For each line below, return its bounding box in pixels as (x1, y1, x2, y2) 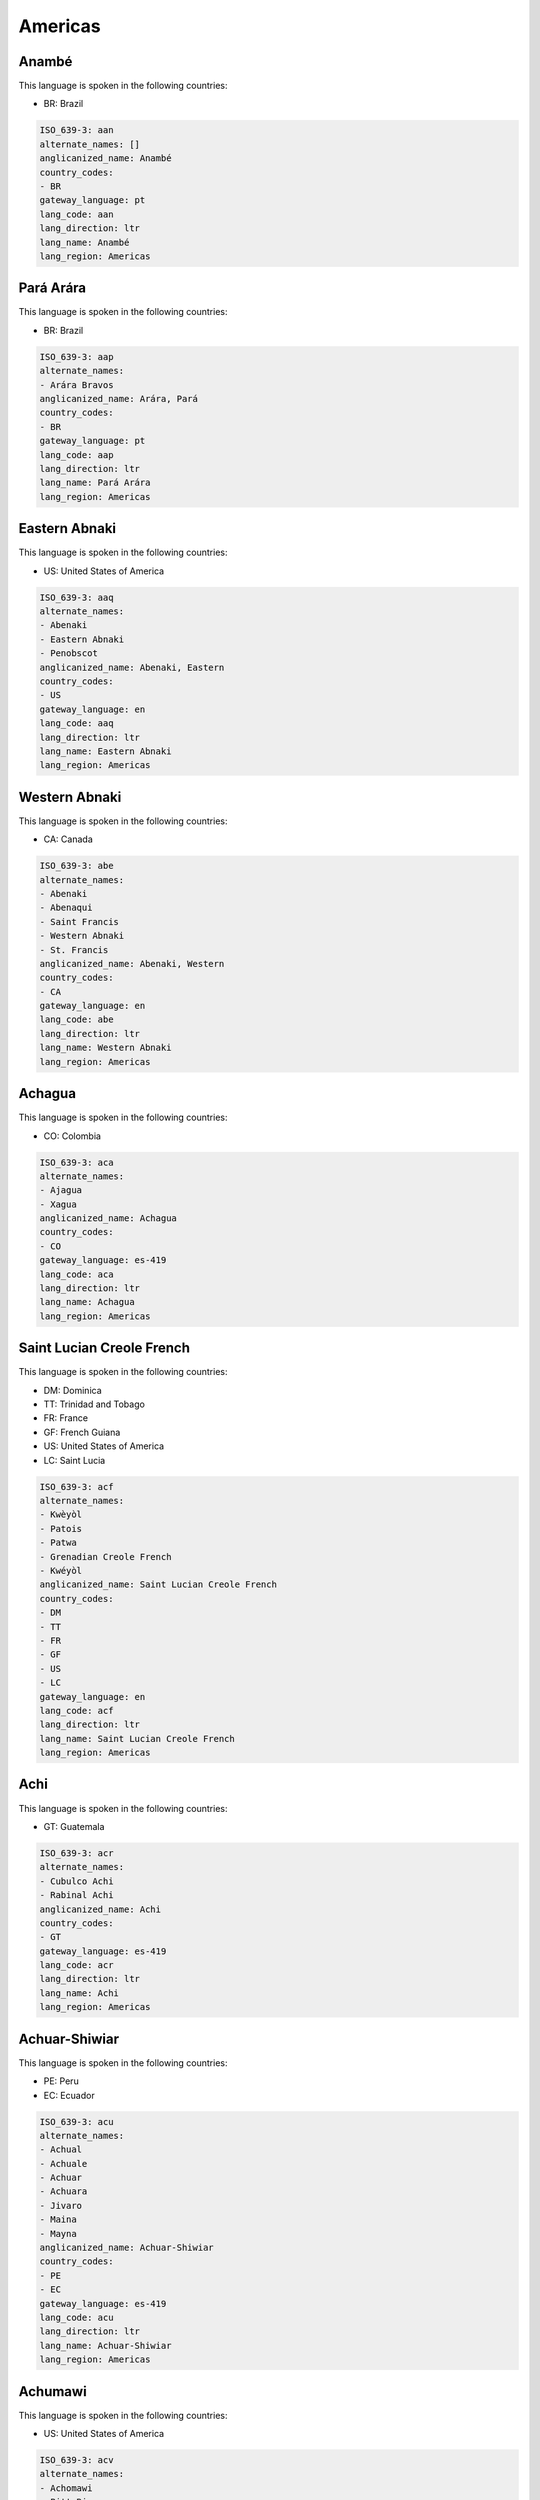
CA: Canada (43, 833, 94, 845)
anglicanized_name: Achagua (39, 1213, 177, 1224)
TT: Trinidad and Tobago (43, 1398, 145, 1410)
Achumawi (18, 2383, 87, 2400)
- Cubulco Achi (39, 1875, 114, 1887)
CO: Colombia (43, 1130, 102, 1142)
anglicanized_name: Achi (39, 1903, 162, 1915)
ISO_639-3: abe (39, 860, 114, 872)
